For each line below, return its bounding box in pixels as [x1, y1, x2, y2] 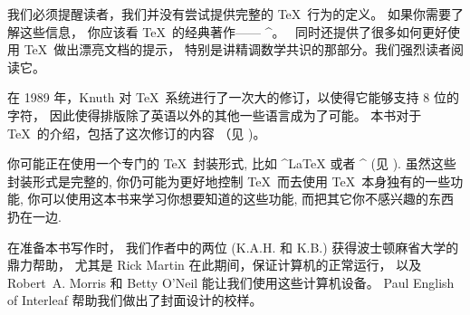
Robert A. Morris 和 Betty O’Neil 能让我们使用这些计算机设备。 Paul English [7, 272, 455, 291]
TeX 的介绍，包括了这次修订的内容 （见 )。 [7, 123, 266, 142]
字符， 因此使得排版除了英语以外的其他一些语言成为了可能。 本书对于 [7, 105, 422, 124]
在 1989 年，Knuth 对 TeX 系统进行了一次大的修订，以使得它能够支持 [7, 88, 419, 107]
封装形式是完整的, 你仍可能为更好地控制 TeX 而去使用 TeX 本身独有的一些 [7, 171, 451, 190]
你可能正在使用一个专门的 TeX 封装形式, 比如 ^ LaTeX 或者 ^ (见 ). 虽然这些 [7, 154, 456, 173]
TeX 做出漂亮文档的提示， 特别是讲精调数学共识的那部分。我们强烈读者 [24, 40, 451, 59]
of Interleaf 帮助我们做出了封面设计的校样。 [7, 291, 263, 310]
